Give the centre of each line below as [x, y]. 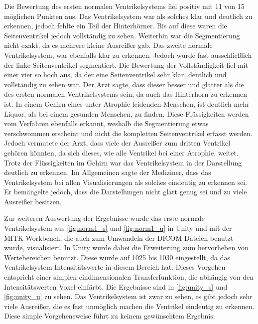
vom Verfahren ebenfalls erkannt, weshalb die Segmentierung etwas [106, 123]
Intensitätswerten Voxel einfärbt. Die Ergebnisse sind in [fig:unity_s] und [116, 286]
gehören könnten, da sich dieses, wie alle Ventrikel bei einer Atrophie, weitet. [121, 152]
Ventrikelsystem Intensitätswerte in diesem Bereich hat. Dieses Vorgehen [115, 267]
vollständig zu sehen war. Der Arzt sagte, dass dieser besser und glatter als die [124, 84]
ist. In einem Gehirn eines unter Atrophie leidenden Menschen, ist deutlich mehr [127, 103]
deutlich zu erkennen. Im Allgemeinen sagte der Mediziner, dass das [108, 172]
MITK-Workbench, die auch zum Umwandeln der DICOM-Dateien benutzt [119, 238]
